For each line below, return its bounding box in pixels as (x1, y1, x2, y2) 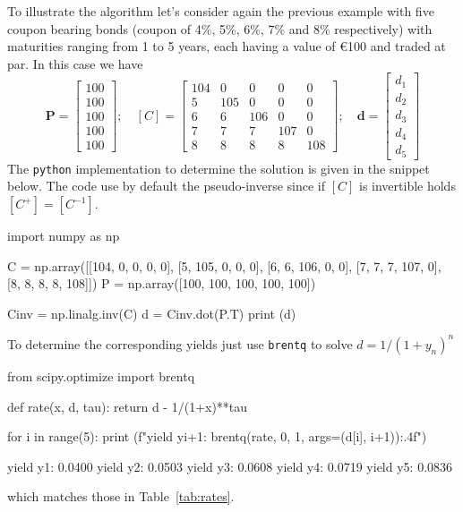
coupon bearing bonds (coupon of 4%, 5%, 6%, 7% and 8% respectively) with (7, 19, 433, 38)
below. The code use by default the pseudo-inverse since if (7, 176, 325, 195)
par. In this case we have (7, 54, 143, 73)
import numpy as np (7, 226, 120, 245)
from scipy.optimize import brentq (7, 366, 195, 385)
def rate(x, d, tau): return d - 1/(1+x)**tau (7, 397, 248, 415)
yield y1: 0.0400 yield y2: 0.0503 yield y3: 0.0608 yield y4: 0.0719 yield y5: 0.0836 (7, 457, 453, 475)
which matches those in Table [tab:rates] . (7, 487, 235, 506)
